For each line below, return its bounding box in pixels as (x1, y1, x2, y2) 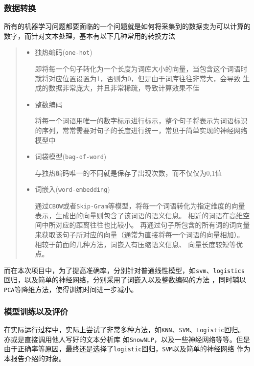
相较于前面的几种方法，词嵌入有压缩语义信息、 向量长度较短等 (35, 239, 236, 249)
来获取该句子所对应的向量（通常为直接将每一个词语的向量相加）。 (35, 229, 244, 239)
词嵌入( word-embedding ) (35, 184, 110, 194)
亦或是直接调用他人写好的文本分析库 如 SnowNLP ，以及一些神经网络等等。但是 (4, 334, 250, 344)
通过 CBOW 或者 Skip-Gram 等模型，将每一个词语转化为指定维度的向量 (35, 201, 245, 211)
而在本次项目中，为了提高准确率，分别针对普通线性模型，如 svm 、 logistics (4, 265, 245, 275)
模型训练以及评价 (4, 305, 68, 317)
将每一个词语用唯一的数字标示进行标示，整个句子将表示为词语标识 (35, 115, 248, 126)
